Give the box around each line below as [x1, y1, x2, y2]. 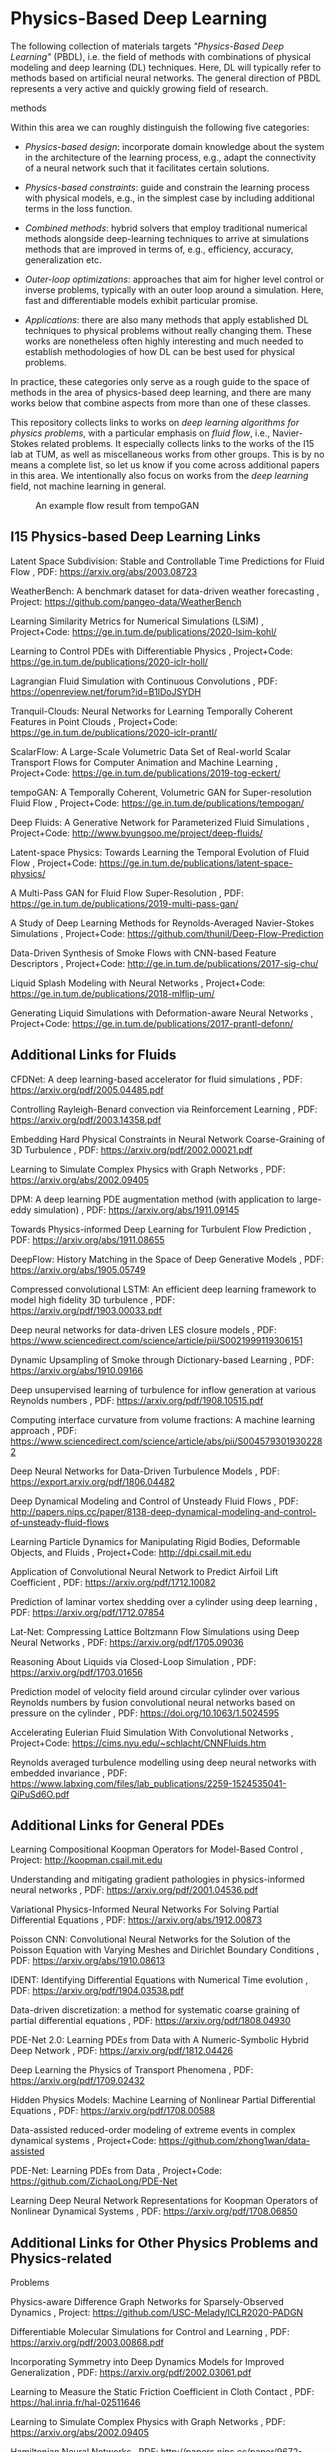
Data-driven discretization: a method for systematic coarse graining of [10, 2004, 300, 2016]
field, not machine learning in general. [10, 480, 167, 492]
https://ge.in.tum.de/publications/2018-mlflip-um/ [10, 987, 215, 999]
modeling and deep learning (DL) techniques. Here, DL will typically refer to [10, 61, 322, 73]
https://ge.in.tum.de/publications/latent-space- [98, 857, 293, 869]
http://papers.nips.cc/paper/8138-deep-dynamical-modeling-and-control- [10, 1505, 317, 1517]
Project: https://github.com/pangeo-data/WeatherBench [10, 595, 242, 607]
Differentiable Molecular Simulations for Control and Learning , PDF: [10, 2326, 290, 2338]
